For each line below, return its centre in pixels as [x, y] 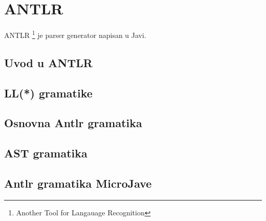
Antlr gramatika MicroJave [78, 183]
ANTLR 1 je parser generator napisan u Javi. [75, 34]
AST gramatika [46, 153]
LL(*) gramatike [48, 93]
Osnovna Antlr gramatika [73, 123]
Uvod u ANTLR [48, 62]
